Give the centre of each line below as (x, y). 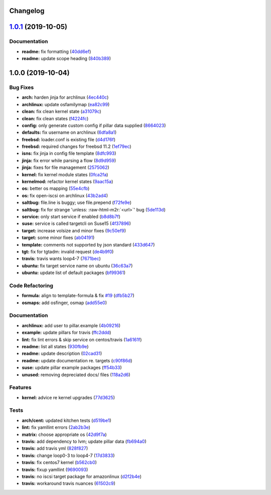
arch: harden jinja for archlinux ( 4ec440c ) (65, 97)
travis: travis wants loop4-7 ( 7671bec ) (61, 259)
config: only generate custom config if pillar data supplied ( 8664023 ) (94, 125)
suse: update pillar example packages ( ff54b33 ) (72, 368)
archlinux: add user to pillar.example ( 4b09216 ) (71, 325)
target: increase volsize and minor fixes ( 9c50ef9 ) (74, 230)
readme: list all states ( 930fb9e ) (55, 346)
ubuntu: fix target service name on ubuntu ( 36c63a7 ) (77, 266)
